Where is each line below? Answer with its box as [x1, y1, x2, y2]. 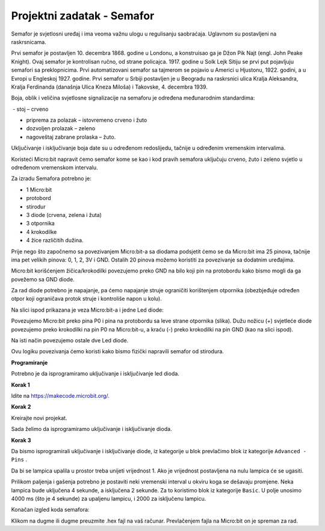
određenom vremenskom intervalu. [11, 164, 99, 171]
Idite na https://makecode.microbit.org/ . [11, 392, 110, 399]
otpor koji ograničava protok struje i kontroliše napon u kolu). [11, 295, 162, 303]
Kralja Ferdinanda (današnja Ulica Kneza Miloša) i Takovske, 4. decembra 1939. [11, 83, 208, 90]
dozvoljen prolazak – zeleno [26, 125, 96, 132]
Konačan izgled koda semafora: [11, 506, 90, 514]
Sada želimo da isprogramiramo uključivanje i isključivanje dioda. [11, 426, 172, 433]
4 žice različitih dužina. [26, 237, 84, 244]
